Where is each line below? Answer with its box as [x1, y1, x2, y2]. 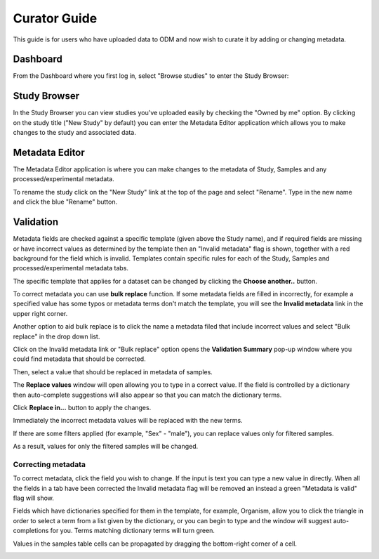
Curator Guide [13, 11, 98, 26]
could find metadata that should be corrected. [13, 355, 147, 363]
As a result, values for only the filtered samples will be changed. [13, 442, 199, 451]
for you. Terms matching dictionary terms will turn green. [50, 527, 215, 535]
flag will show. [13, 494, 54, 502]
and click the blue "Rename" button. [13, 197, 118, 206]
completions [13, 527, 49, 535]
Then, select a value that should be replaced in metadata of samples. [13, 367, 213, 376]
